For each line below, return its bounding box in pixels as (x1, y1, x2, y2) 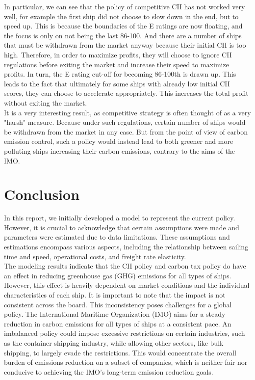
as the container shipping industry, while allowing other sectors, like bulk (4, 337, 224, 348)
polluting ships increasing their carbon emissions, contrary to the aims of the (4, 145, 235, 156)
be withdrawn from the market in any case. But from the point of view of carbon (4, 126, 248, 136)
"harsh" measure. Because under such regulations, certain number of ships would (4, 117, 246, 127)
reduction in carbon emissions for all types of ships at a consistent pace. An (4, 318, 231, 328)
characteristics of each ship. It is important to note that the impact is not (4, 289, 226, 299)
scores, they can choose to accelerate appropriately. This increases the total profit (4, 88, 249, 98)
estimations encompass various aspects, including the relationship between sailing (4, 242, 249, 251)
